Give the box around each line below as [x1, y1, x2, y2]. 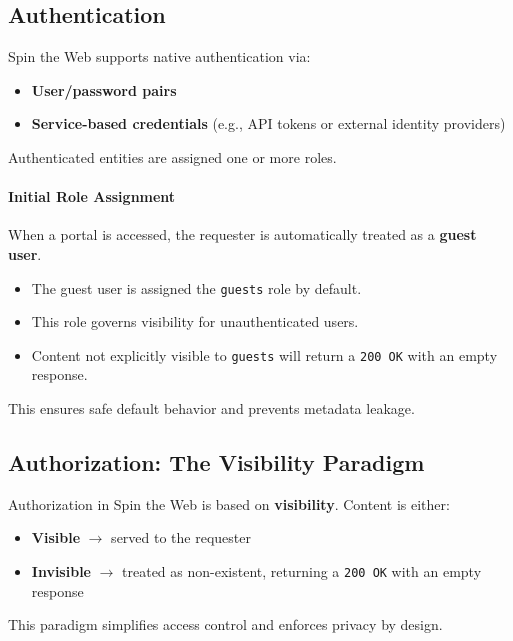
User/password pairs [31, 79, 177, 100]
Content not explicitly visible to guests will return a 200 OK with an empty [31, 344, 498, 365]
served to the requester [111, 527, 251, 548]
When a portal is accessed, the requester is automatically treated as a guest [8, 224, 477, 245]
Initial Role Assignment [8, 186, 176, 207]
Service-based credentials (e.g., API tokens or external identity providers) [31, 113, 506, 134]
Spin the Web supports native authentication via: [8, 46, 311, 67]
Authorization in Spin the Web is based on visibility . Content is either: [8, 493, 450, 514]
